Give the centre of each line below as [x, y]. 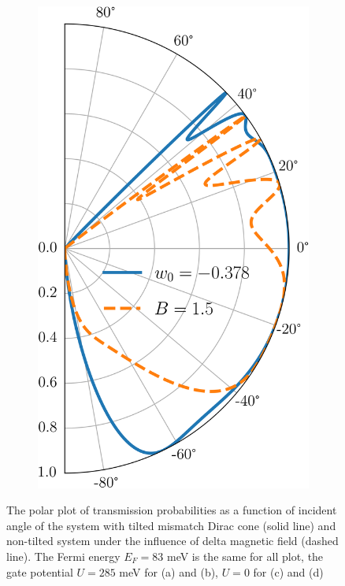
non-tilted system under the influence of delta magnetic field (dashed [172, 541]
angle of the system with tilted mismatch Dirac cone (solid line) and [171, 525]
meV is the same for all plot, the [245, 556]
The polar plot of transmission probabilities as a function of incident [172, 510]
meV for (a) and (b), [169, 571]
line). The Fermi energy [63, 556]
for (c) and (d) [288, 571]
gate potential [40, 571]
